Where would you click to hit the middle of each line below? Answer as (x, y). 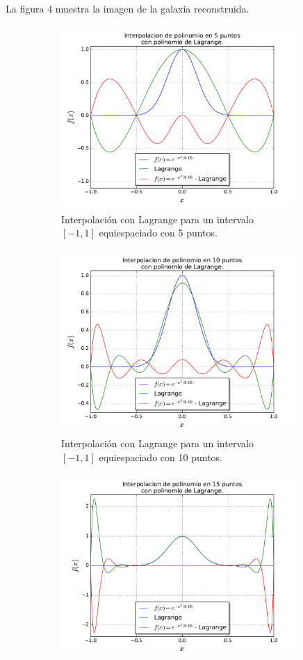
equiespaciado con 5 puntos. (158, 233)
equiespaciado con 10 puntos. (161, 457)
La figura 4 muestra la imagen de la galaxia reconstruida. (128, 8)
